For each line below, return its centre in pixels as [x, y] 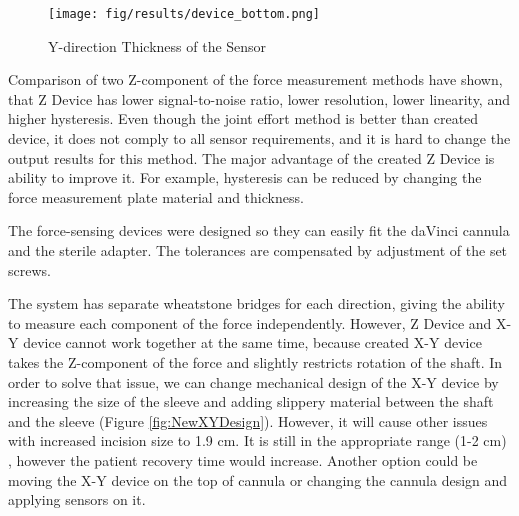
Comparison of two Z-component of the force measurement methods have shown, [255, 79]
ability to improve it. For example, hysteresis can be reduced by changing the [245, 177]
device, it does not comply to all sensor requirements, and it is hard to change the [259, 138]
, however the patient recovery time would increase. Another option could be [243, 459]
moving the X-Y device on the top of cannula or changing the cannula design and [258, 479]
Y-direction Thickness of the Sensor [157, 45]
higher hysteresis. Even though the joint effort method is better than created [243, 118]
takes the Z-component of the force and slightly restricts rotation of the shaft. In [255, 361]
